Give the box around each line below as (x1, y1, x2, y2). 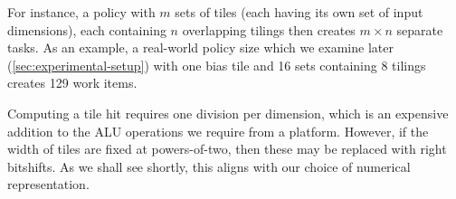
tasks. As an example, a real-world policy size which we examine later (7, 38, 394, 57)
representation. (7, 175, 90, 194)
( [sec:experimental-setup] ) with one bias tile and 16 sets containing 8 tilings (7, 55, 426, 74)
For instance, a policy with (7, 3, 156, 21)
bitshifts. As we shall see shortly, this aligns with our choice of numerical (7, 156, 411, 175)
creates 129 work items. (7, 73, 138, 92)
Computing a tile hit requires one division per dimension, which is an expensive (7, 103, 449, 122)
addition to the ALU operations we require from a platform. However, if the (7, 121, 429, 140)
